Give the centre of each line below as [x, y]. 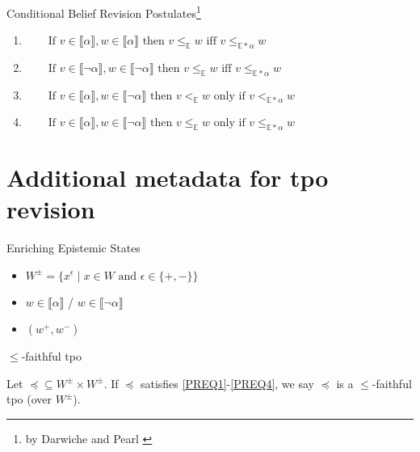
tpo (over [29, 399]
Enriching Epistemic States [73, 247]
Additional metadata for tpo [168, 177]
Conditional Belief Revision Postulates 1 [104, 12]
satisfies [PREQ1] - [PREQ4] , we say [227, 383]
